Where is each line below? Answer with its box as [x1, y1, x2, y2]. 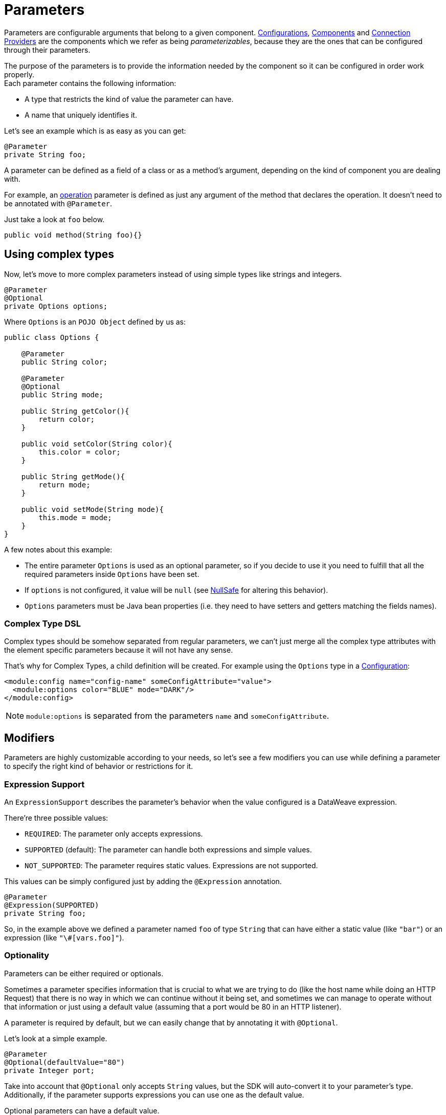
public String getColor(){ [21, 406, 129, 415]
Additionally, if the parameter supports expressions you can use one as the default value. [4, 1090, 304, 1099]
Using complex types [4, 248, 115, 261]
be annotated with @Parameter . [4, 199, 113, 208]
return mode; [38, 480, 91, 489]
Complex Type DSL [4, 618, 81, 629]
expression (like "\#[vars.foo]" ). [4, 933, 124, 942]
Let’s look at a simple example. [4, 1034, 107, 1043]
